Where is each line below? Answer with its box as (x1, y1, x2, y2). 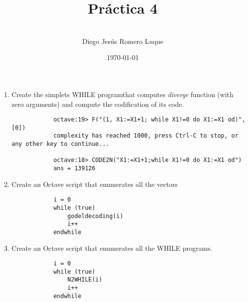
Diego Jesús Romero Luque (82, 36, 164, 46)
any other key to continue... (11, 141, 110, 148)
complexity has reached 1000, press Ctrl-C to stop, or (53, 132, 239, 140)
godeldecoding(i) (67, 212, 123, 220)
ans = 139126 (53, 165, 95, 172)
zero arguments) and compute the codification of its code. (11, 99, 184, 109)
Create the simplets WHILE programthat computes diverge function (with (11, 89, 233, 99)
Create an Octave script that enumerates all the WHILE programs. (11, 242, 212, 253)
